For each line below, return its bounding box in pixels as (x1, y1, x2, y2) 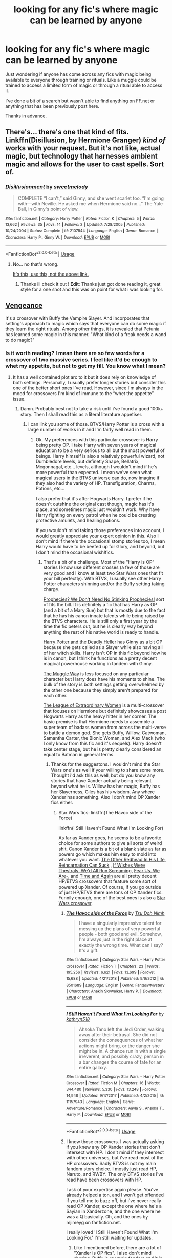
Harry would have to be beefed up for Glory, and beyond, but (35, 544, 165, 550)
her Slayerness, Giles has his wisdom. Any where (51, 789, 155, 795)
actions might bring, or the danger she (79, 1043, 160, 1049)
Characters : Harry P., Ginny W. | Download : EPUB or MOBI (5, 234, 110, 240)
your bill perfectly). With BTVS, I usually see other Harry (43, 576, 161, 582)
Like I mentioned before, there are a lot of (74, 1244, 161, 1250)
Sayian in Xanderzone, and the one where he (66, 1208, 161, 1214)
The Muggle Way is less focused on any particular (43, 671, 149, 677)
